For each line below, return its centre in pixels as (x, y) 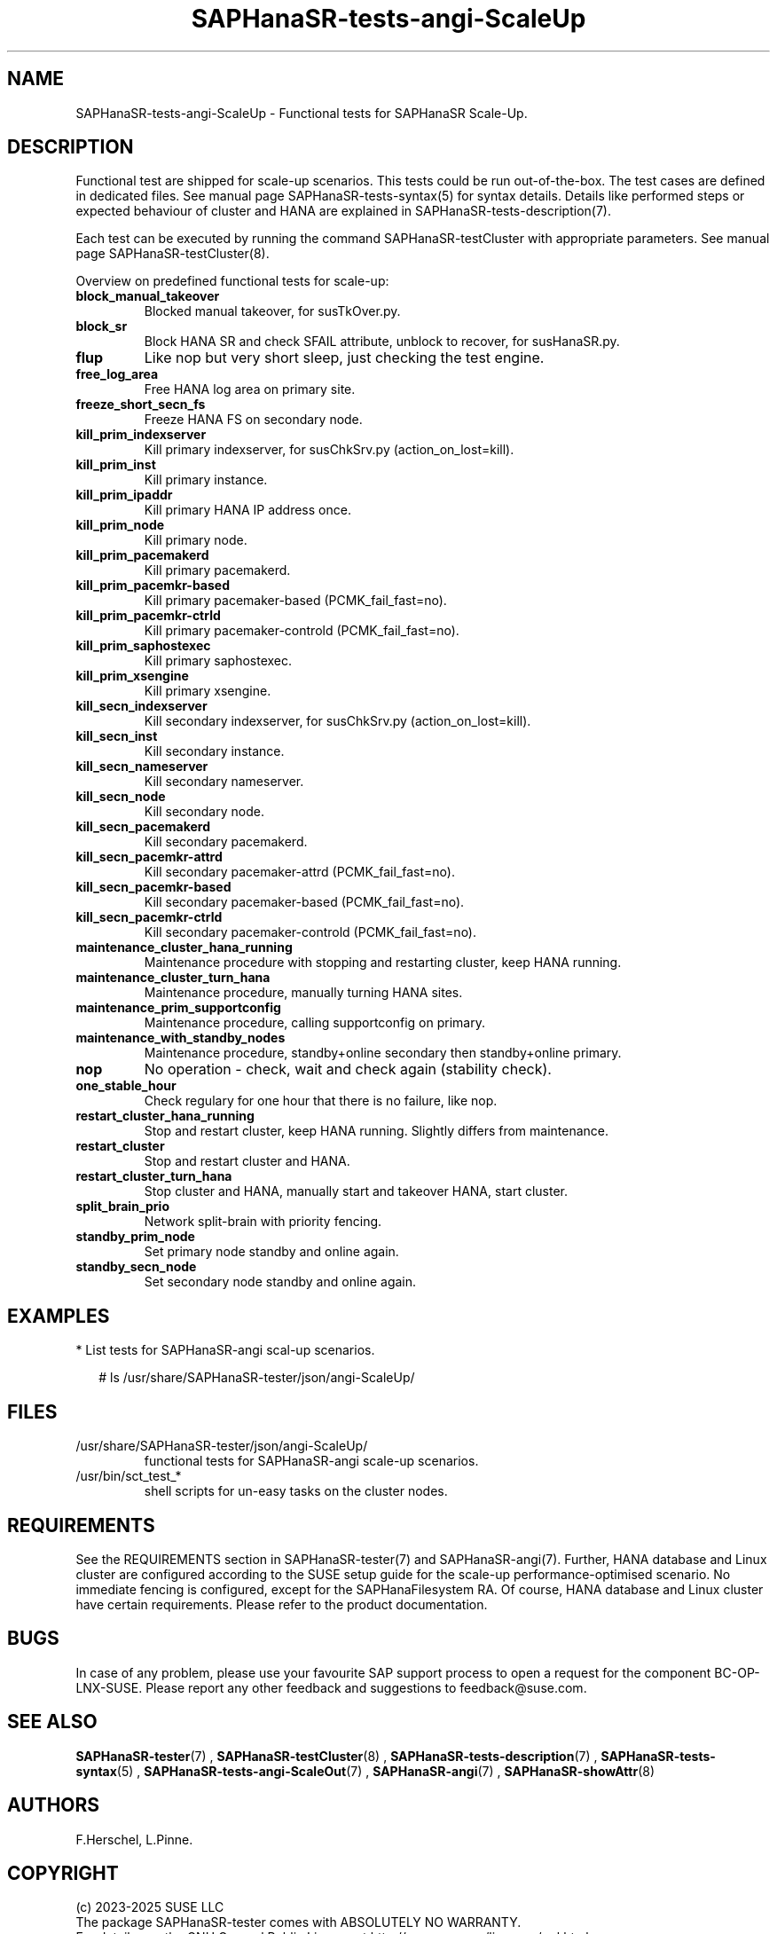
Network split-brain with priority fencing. (263, 1222)
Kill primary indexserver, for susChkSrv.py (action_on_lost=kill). (329, 450)
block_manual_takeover (148, 296)
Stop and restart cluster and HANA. (247, 1161)
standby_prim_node (135, 1237)
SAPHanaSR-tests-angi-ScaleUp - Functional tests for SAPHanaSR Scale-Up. (302, 113)
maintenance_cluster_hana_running (184, 947)
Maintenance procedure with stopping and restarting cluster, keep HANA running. (383, 963)
